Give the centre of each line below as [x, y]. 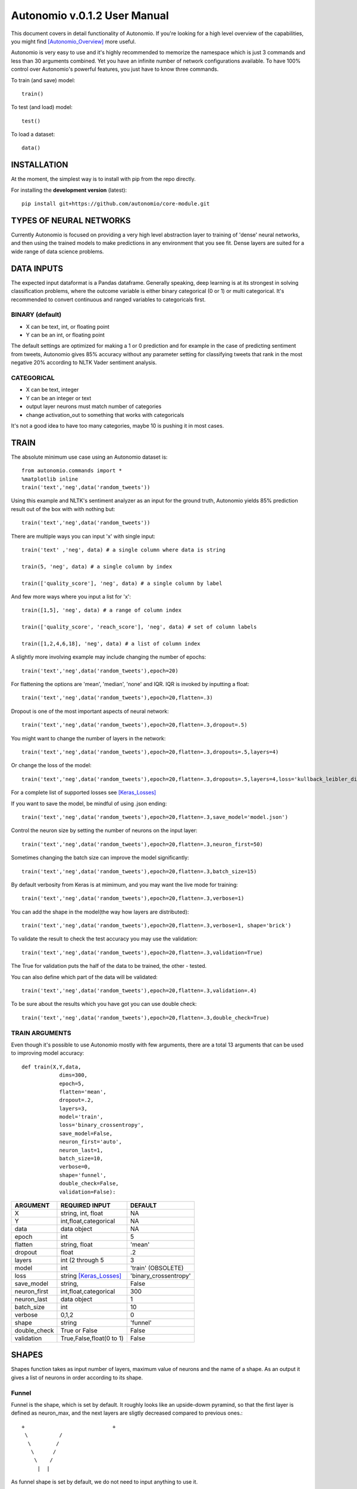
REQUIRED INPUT [86, 1205]
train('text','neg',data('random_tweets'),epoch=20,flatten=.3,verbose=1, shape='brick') [156, 926]
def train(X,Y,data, [51, 1067]
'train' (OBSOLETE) [157, 1267]
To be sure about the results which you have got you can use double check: [104, 1004]
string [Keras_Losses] [91, 1276]
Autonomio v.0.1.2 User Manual [90, 15]
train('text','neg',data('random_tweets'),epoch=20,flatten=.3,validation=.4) [139, 991]
